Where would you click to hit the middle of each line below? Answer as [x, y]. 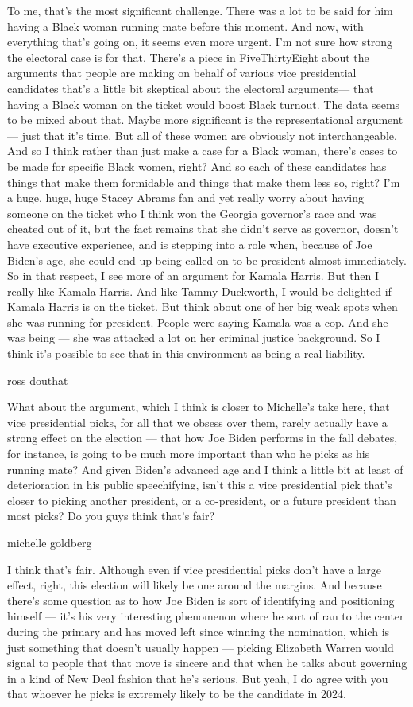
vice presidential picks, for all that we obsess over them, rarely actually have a [197, 422]
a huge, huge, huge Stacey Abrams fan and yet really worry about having [186, 198]
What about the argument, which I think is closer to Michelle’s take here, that [199, 407]
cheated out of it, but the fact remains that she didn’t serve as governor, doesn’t [203, 229]
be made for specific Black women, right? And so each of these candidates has [197, 166]
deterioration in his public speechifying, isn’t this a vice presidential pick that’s [200, 485]
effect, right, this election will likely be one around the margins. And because [195, 585]
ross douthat [38, 380]
